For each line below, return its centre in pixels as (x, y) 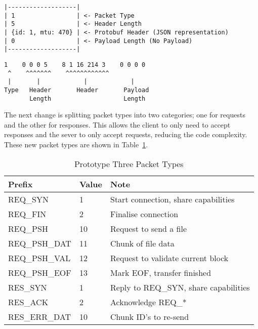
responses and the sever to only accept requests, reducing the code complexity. (126, 134)
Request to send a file (149, 228)
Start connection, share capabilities (173, 199)
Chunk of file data (142, 243)
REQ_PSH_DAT (40, 243)
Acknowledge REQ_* (148, 302)
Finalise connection (144, 214)
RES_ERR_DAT (40, 316)
